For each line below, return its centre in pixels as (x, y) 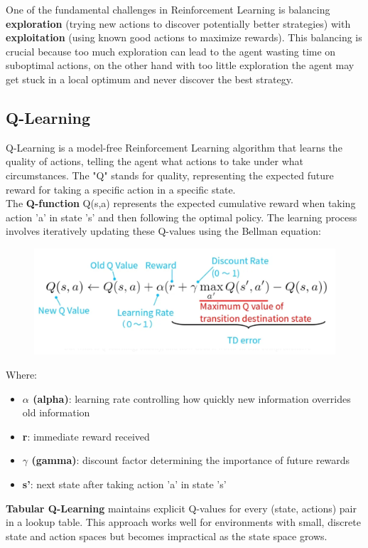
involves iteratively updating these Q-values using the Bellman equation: (163, 231)
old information (56, 412)
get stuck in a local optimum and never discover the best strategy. (150, 79)
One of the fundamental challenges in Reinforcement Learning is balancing (168, 9)
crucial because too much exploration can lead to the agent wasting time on (171, 51)
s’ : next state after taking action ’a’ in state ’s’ (124, 484)
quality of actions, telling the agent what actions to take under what (155, 161)
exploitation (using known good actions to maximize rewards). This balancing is (184, 37)
